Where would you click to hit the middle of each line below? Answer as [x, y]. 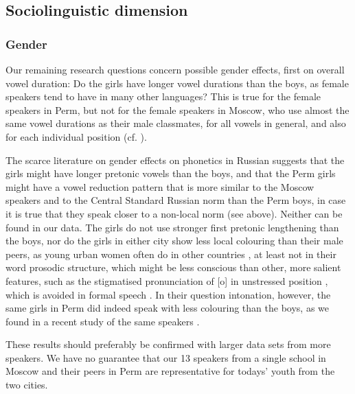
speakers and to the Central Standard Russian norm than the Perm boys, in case [176, 200]
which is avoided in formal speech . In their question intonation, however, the [168, 294]
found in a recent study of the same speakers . [103, 321]
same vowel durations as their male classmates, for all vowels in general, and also [176, 123]
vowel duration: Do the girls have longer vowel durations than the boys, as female [177, 83]
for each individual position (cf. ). [76, 136]
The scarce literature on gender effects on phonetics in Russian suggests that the [175, 160]
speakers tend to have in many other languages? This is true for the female [163, 96]
